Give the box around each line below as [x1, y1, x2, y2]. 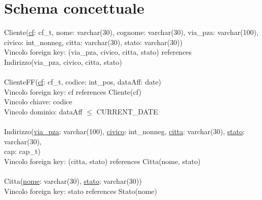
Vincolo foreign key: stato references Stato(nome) [4, 185, 158, 196]
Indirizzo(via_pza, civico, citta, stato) [4, 56, 122, 67]
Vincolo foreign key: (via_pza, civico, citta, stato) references [4, 47, 192, 57]
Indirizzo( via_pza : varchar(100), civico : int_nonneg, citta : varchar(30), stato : [4, 126, 245, 137]
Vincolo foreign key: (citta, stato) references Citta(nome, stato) [4, 155, 201, 166]
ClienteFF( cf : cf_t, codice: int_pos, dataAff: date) [4, 76, 162, 87]
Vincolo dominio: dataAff [4, 106, 83, 116]
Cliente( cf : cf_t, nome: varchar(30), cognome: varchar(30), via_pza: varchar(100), [4, 27, 258, 37]
